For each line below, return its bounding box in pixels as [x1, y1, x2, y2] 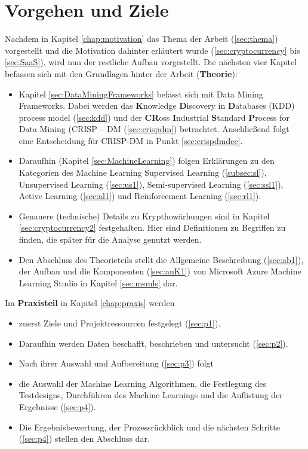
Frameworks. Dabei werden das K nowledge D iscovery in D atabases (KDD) [19, 99, 295, 112]
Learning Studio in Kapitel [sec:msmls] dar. [19, 276, 178, 289]
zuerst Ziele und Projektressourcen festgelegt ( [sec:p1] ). [19, 317, 221, 329]
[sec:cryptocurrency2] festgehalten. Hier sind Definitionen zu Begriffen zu [19, 221, 286, 234]
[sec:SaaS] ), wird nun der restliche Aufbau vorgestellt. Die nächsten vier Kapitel [5, 56, 297, 68]
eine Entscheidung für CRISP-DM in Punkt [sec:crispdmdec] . [19, 134, 243, 146]
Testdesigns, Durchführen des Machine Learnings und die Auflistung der [19, 389, 283, 401]
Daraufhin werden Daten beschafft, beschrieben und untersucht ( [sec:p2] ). [19, 337, 288, 349]
